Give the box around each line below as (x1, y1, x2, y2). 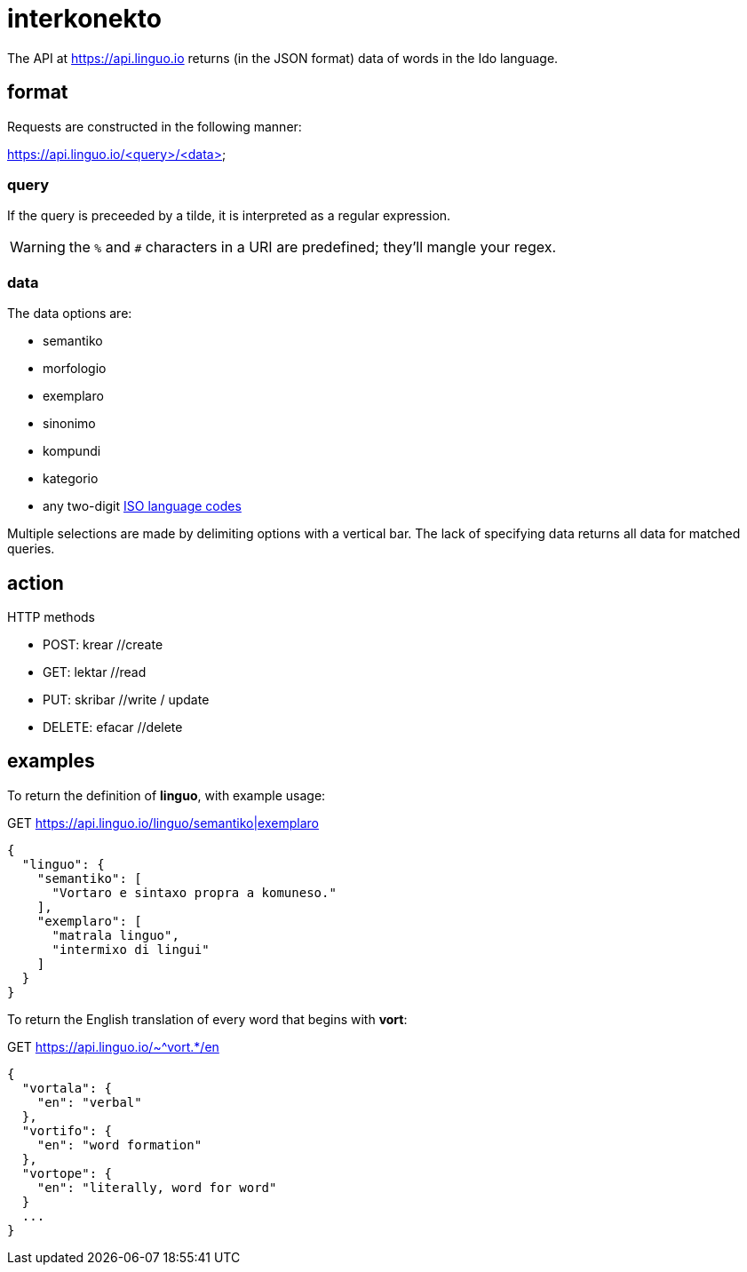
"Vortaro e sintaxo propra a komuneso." (52, 885, 337, 900)
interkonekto (7, 4, 162, 34)
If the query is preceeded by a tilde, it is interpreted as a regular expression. (7, 208, 451, 224)
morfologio (43, 361, 107, 377)
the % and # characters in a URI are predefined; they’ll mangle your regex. (68, 238, 556, 257)
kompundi (43, 443, 101, 459)
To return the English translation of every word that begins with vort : (7, 1011, 408, 1027)
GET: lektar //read (43, 664, 147, 680)
